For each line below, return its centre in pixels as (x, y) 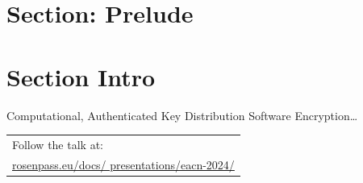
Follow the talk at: (58, 144)
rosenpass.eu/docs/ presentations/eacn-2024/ (123, 164)
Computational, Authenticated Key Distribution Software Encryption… (182, 115)
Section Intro (81, 76)
